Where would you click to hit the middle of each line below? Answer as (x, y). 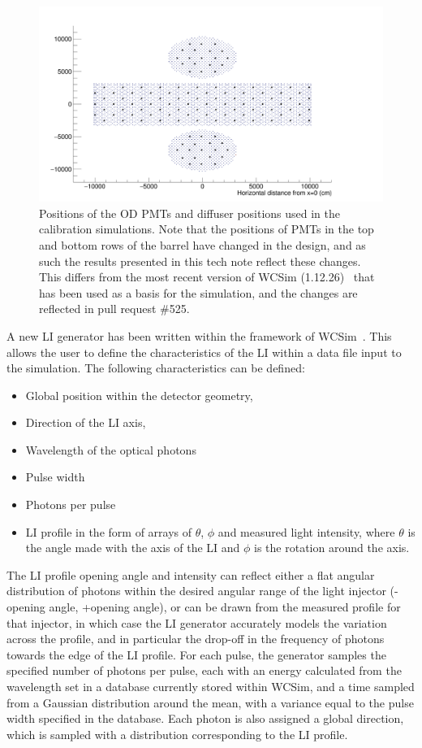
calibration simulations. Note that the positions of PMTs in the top (207, 229)
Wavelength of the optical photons (111, 449)
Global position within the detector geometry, (139, 395)
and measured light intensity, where (306, 531)
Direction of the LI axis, (86, 422)
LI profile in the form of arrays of (109, 531)
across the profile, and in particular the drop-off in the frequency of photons (196, 639)
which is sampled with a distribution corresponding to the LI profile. (177, 734)
